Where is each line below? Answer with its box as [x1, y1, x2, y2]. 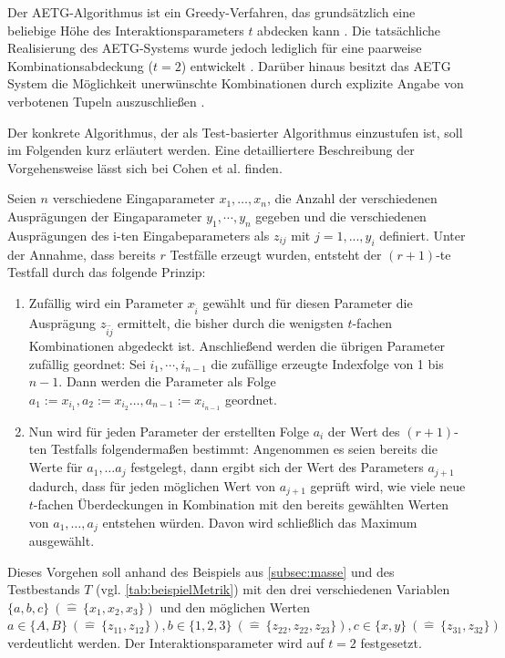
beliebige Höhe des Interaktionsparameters [7, 20, 244, 39]
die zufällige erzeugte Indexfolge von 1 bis [211, 354, 444, 373]
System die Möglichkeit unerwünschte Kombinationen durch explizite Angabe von [7, 74, 464, 93]
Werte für [28, 458, 83, 477]
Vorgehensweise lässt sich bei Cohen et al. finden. [7, 158, 283, 177]
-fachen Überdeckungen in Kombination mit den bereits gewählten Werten [33, 494, 449, 513]
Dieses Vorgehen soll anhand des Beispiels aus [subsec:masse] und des [7, 561, 395, 581]
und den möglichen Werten [160, 597, 311, 616]
